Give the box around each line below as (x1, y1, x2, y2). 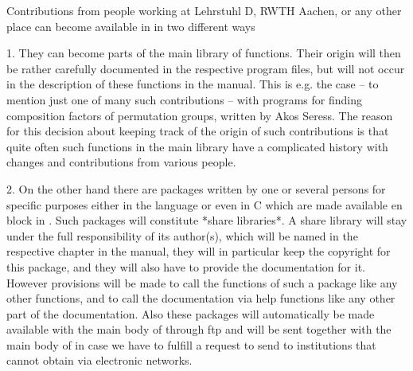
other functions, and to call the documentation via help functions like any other (6, 290, 395, 307)
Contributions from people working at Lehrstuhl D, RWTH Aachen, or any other (6, 2, 402, 18)
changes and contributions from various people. (6, 154, 236, 170)
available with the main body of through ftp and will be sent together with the (6, 321, 392, 338)
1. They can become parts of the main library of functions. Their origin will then (6, 45, 401, 61)
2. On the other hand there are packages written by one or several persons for (6, 180, 386, 197)
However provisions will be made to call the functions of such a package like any (6, 274, 398, 291)
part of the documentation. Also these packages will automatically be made (6, 305, 375, 322)
